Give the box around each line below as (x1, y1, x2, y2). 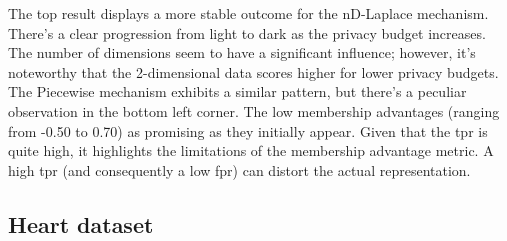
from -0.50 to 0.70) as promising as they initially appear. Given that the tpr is (8, 120, 488, 141)
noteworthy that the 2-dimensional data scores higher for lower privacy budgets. (8, 61, 499, 82)
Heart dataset (8, 208, 154, 239)
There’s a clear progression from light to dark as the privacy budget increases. (8, 22, 486, 43)
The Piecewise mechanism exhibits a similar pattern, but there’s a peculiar (8, 81, 467, 102)
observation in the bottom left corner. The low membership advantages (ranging (8, 100, 500, 121)
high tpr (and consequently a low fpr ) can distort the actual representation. (8, 159, 471, 180)
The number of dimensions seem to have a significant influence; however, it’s (8, 42, 476, 63)
